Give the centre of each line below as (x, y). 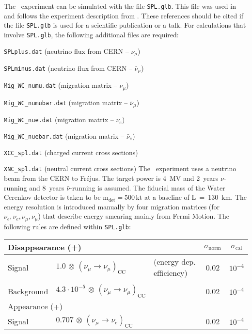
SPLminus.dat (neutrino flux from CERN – (68, 68)
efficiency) (170, 273)
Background (28, 291)
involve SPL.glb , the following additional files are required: (91, 34)
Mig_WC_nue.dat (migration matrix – (59, 119)
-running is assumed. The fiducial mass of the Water (148, 187)
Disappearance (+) (45, 247)
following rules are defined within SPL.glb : (67, 226)
